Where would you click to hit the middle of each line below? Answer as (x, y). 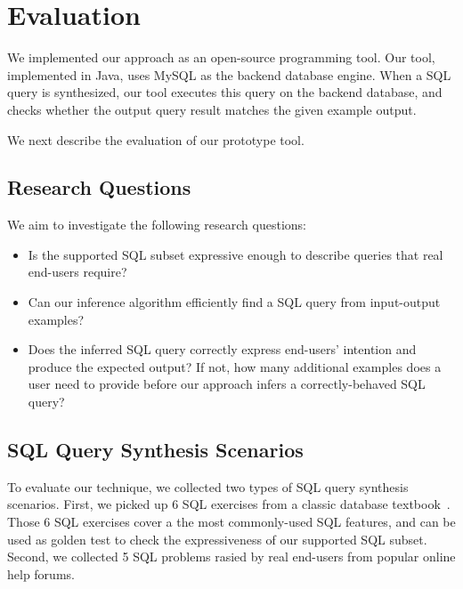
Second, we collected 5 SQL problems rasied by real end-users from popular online (231, 557)
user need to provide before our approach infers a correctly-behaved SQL (227, 384)
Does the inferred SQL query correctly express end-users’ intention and (222, 349)
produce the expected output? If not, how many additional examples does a (235, 366)
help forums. (41, 573)
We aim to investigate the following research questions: (157, 225)
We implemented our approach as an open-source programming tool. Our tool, (221, 57)
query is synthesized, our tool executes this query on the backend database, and (225, 92)
